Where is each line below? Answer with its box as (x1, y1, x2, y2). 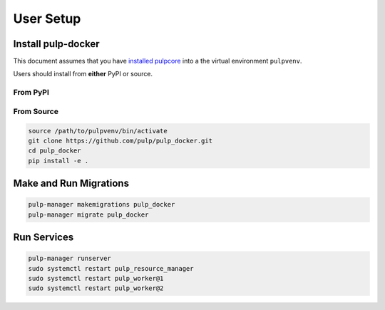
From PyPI (13, 88, 50, 98)
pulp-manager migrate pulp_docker (28, 210, 149, 219)
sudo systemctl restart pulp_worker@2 (28, 284, 164, 292)
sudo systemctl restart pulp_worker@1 (28, 274, 164, 283)
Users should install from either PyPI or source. (13, 70, 153, 78)
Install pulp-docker (13, 38, 100, 50)
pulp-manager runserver (28, 254, 112, 263)
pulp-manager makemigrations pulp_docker (28, 200, 175, 209)
